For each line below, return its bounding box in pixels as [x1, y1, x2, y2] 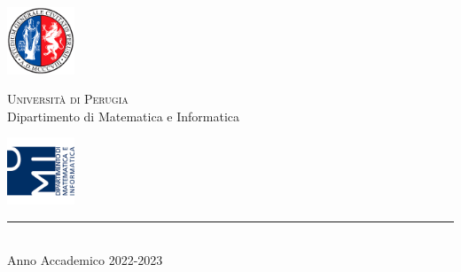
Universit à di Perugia [7, 89, 129, 108]
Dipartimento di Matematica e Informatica [7, 106, 239, 125]
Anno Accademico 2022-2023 [7, 251, 163, 269]
